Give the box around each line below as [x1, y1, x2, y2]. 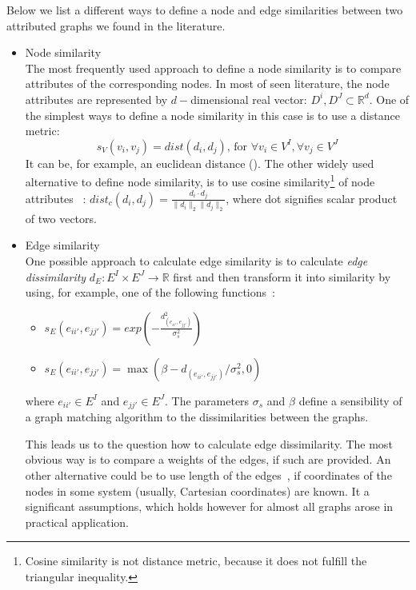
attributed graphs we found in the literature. [6, 17, 226, 34]
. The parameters [164, 392, 250, 409]
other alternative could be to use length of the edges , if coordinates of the [25, 467, 392, 484]
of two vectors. [25, 209, 97, 226]
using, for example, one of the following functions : [25, 284, 275, 301]
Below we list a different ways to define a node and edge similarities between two [6, 2, 403, 18]
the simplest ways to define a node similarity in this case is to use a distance [25, 106, 400, 123]
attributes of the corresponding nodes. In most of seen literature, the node [25, 75, 390, 92]
